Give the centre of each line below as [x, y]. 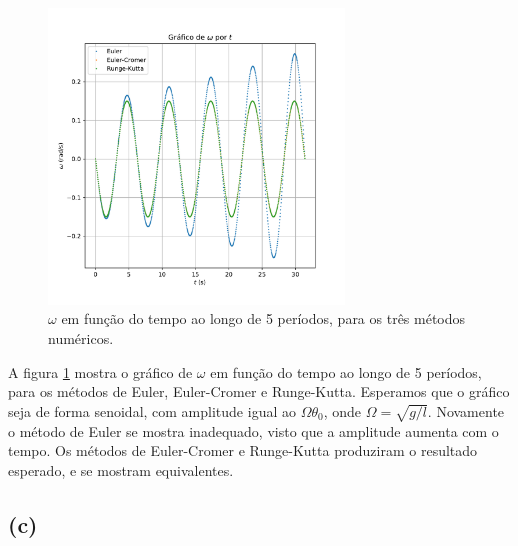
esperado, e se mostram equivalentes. [121, 469]
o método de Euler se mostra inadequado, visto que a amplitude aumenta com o [253, 430]
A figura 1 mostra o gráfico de [100, 371]
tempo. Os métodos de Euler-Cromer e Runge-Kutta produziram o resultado [243, 450]
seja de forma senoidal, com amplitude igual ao [152, 410]
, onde [342, 410]
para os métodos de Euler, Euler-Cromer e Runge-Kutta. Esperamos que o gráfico [259, 391]
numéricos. [81, 337]
